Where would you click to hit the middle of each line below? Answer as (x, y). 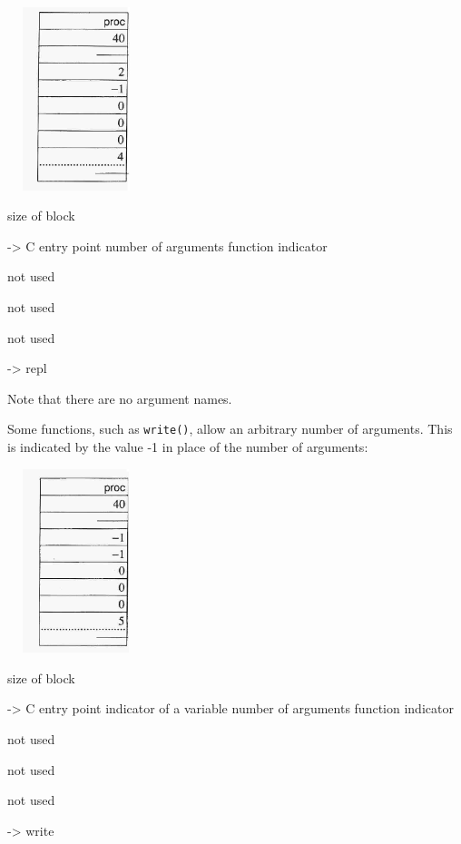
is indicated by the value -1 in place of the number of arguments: (188, 447)
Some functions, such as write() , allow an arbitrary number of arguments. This (230, 429)
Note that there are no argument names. (120, 398)
